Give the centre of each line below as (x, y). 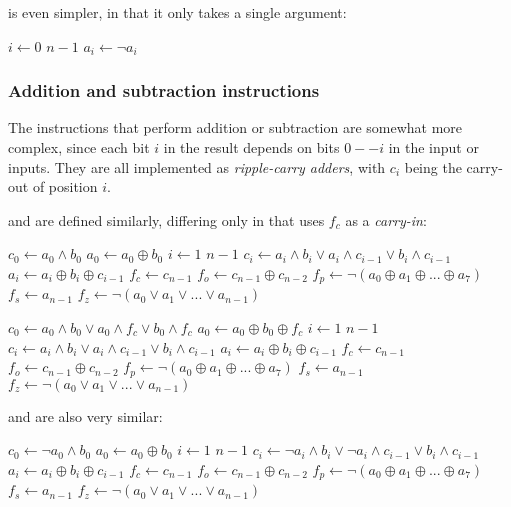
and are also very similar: (85, 415)
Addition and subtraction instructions (164, 90)
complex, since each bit (79, 147)
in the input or (433, 147)
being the (433, 166)
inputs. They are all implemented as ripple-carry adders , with (197, 166)
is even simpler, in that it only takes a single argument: (177, 12)
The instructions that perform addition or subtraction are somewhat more (235, 127)
